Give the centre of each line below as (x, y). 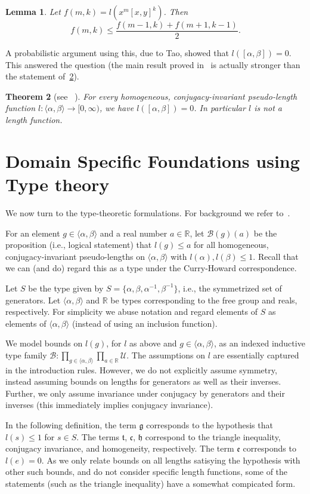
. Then (176, 11)
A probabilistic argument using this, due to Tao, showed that (117, 53)
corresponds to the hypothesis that (210, 425)
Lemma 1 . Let (33, 11)
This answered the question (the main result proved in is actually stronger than (153, 64)
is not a (268, 108)
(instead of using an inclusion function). (145, 323)
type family (26, 355)
